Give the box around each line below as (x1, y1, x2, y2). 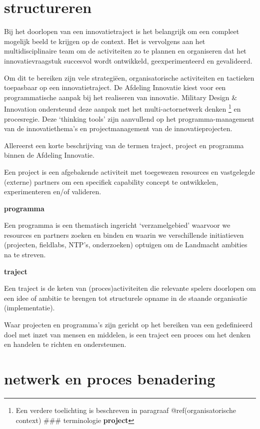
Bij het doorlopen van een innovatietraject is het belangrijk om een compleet (4, 26, 239, 37)
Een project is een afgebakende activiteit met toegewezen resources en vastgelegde (4, 166, 255, 177)
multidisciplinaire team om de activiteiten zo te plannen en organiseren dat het (4, 46, 246, 56)
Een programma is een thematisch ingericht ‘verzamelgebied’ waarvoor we (4, 220, 230, 230)
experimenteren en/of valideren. (4, 186, 101, 197)
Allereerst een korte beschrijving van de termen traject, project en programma (4, 140, 244, 150)
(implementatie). (4, 302, 55, 313)
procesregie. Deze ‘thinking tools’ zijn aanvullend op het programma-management (4, 113, 254, 124)
